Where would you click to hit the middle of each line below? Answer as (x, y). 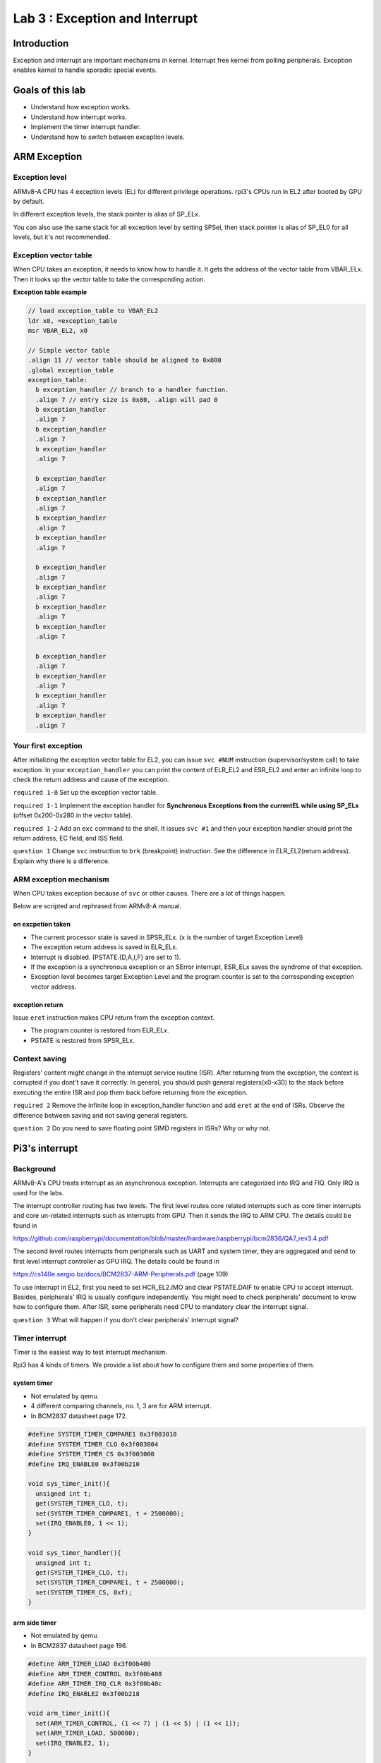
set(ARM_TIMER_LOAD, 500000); (88, 1733)
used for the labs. (38, 1192)
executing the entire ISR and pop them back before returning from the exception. (131, 1092)
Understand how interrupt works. (79, 117)
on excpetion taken (42, 925)
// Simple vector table (69, 350)
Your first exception (48, 745)
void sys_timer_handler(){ (74, 1553)
